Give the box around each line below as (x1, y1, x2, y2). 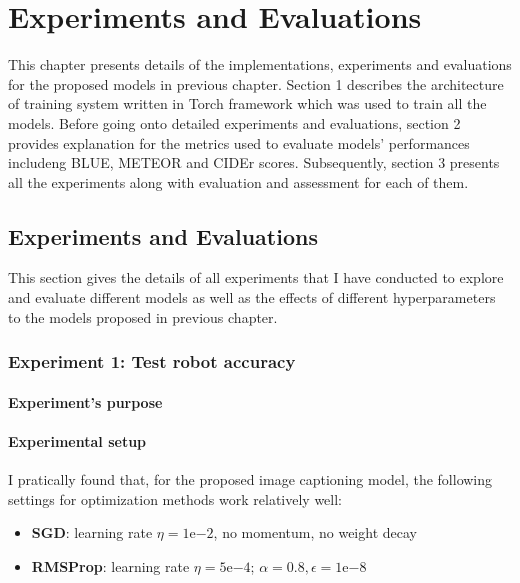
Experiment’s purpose (8, 391, 163, 412)
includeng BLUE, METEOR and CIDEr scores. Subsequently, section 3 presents (8, 152, 500, 173)
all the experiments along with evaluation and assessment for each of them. (8, 171, 469, 192)
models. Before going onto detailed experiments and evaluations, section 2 (8, 112, 461, 133)
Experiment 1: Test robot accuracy (8, 349, 296, 374)
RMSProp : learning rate (31, 555, 190, 576)
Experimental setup (8, 430, 147, 451)
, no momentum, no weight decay (213, 522, 417, 543)
